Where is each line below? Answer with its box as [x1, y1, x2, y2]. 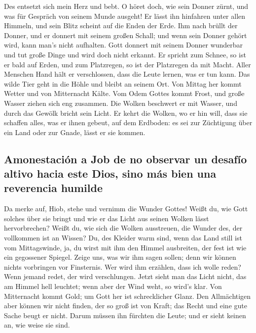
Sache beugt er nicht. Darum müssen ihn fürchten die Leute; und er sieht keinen [4, 310, 246, 320]
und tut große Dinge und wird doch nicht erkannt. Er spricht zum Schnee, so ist [4, 49, 246, 59]
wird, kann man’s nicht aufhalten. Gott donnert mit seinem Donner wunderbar [4, 40, 243, 50]
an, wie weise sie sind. [4, 320, 70, 330]
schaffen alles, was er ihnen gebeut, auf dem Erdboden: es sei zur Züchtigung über [4, 117, 253, 128]
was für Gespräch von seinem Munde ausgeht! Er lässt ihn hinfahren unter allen [4, 10, 246, 21]
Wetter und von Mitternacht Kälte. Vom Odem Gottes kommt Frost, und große [4, 88, 245, 98]
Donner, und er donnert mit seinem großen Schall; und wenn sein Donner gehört [4, 30, 247, 40]
